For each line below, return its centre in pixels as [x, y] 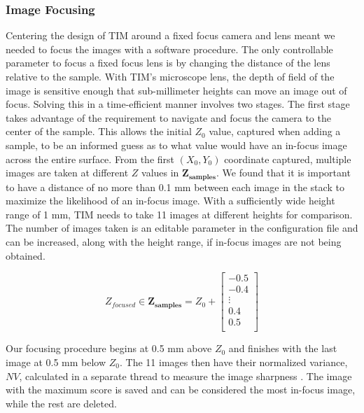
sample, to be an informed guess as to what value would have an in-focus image [176, 145]
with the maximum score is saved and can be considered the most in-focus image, [181, 390]
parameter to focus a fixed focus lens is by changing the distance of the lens [168, 63]
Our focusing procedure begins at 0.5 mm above [109, 348]
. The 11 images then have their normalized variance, [234, 362]
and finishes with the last [283, 348]
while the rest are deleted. [61, 403]
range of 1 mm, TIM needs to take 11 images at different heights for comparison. [179, 214]
